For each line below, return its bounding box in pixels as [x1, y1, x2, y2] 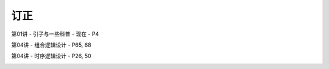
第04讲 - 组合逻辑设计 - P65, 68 [11, 41, 91, 48]
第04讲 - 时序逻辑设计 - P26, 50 [11, 52, 91, 60]
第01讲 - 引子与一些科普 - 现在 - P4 [11, 30, 99, 38]
